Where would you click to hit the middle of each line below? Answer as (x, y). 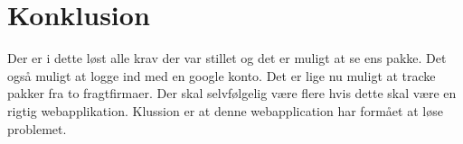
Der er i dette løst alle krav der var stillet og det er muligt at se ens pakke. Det (227, 58)
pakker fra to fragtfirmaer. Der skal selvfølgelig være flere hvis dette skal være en (232, 93)
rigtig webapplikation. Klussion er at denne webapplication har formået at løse (225, 110)
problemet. (37, 128)
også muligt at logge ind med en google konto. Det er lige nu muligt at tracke (222, 75)
